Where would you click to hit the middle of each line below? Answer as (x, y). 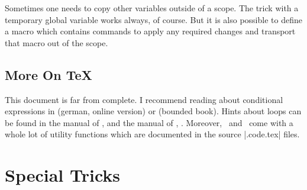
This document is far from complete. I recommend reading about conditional (144, 99)
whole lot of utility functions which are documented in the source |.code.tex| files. (152, 134)
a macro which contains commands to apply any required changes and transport (150, 31)
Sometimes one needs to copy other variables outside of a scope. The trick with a (152, 8)
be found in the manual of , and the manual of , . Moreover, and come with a (149, 122)
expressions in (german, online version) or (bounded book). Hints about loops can (153, 111)
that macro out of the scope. (56, 42)
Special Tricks (63, 175)
